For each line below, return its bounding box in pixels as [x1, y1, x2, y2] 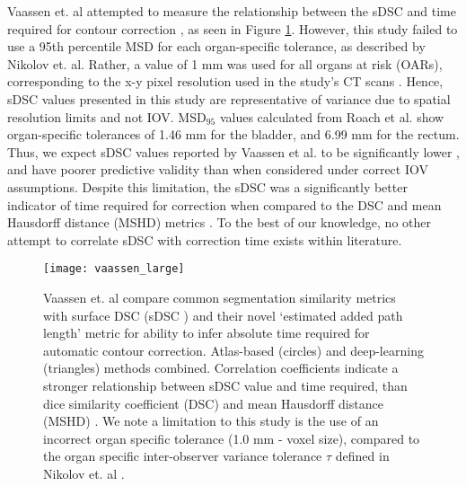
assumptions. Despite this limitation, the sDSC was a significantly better [7, 177, 408, 196]
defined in [335, 446, 390, 465]
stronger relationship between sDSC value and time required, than [43, 376, 408, 394]
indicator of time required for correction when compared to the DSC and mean [7, 195, 442, 214]
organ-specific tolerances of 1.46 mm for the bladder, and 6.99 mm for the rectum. [7, 125, 460, 144]
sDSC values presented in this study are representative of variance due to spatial [7, 89, 451, 108]
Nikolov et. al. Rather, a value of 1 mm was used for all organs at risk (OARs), [7, 54, 443, 73]
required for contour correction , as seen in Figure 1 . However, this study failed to [7, 19, 458, 38]
